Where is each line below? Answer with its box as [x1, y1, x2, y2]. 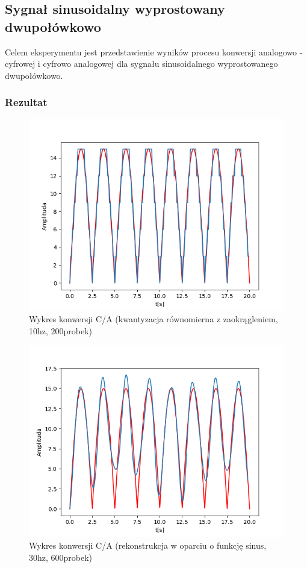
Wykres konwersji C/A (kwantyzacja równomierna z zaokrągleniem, [29, 313, 278, 325]
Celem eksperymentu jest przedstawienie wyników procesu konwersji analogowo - [5, 45, 303, 58]
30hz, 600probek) [29, 551, 93, 563]
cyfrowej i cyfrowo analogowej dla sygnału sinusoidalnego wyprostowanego [5, 57, 278, 70]
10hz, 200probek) [29, 324, 93, 337]
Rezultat [5, 95, 48, 110]
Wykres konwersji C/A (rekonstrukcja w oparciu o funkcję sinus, [29, 538, 267, 551]
